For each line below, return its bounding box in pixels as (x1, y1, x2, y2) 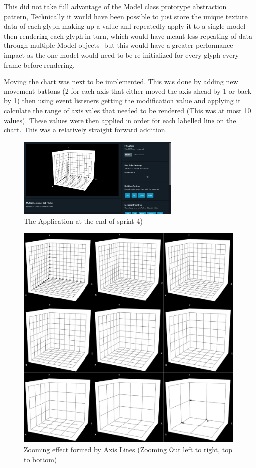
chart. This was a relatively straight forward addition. (4, 125, 167, 135)
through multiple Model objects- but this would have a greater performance (4, 40, 233, 50)
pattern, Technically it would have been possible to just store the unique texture (4, 11, 248, 21)
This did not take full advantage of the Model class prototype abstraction (4, 1, 227, 11)
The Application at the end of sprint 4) (24, 215, 143, 226)
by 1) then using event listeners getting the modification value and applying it (4, 95, 241, 106)
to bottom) (24, 454, 57, 464)
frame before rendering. (4, 59, 75, 70)
